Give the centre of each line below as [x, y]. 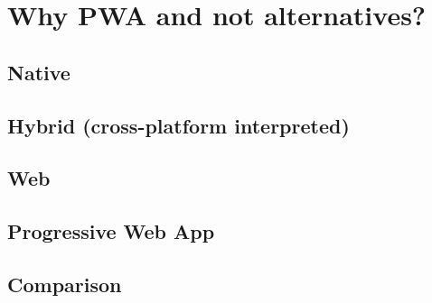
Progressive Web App [111, 231]
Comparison [65, 284]
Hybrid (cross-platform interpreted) [178, 125]
